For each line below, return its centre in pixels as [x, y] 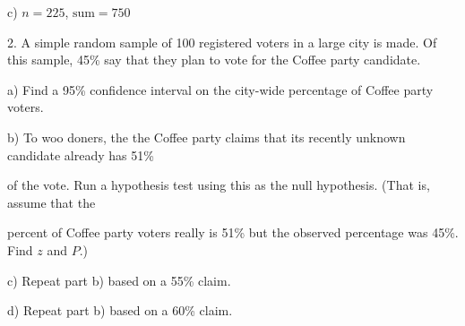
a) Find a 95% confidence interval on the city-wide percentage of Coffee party [220, 89]
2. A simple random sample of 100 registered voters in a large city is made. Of [222, 42]
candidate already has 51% [81, 154]
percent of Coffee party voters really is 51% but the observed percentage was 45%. [233, 232]
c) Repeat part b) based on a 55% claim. [119, 280]
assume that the [52, 202]
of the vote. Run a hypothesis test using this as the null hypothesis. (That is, [219, 185]
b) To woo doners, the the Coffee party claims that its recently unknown [207, 137]
